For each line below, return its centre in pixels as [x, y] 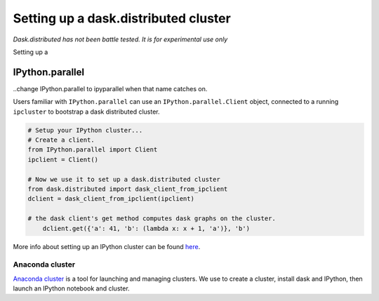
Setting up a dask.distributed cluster [122, 18]
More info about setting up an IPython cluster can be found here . [107, 246]
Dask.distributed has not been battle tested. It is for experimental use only [120, 39]
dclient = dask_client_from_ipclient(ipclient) [111, 199]
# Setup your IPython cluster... [85, 130]
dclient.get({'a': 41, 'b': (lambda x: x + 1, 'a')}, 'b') [146, 228]
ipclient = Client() [63, 159]
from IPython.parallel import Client [93, 150]
